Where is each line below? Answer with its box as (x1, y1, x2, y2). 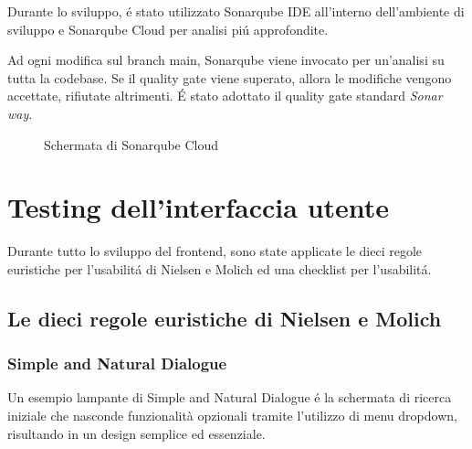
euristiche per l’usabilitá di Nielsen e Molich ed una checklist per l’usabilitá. (7, 259, 432, 278)
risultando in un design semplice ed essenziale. (7, 423, 266, 443)
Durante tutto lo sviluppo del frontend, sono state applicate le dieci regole (7, 241, 423, 261)
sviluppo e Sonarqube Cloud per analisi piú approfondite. (7, 19, 329, 38)
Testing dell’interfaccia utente (7, 188, 390, 226)
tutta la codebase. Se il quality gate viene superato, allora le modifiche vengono (7, 68, 452, 87)
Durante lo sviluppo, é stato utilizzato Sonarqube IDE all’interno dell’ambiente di (7, 2, 465, 20)
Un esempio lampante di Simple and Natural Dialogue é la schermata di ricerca (7, 388, 452, 407)
